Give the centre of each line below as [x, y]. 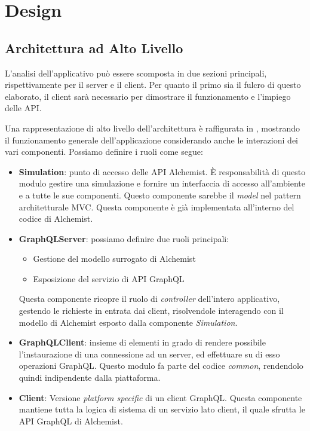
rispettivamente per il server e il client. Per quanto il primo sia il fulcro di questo [153, 85]
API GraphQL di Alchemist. [71, 421]
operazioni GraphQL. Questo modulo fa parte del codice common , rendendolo [161, 366]
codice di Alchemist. [56, 218]
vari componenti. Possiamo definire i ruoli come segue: [104, 152]
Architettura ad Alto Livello [94, 48]
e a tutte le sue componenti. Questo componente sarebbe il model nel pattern [160, 195]
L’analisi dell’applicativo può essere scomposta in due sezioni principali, [136, 73]
